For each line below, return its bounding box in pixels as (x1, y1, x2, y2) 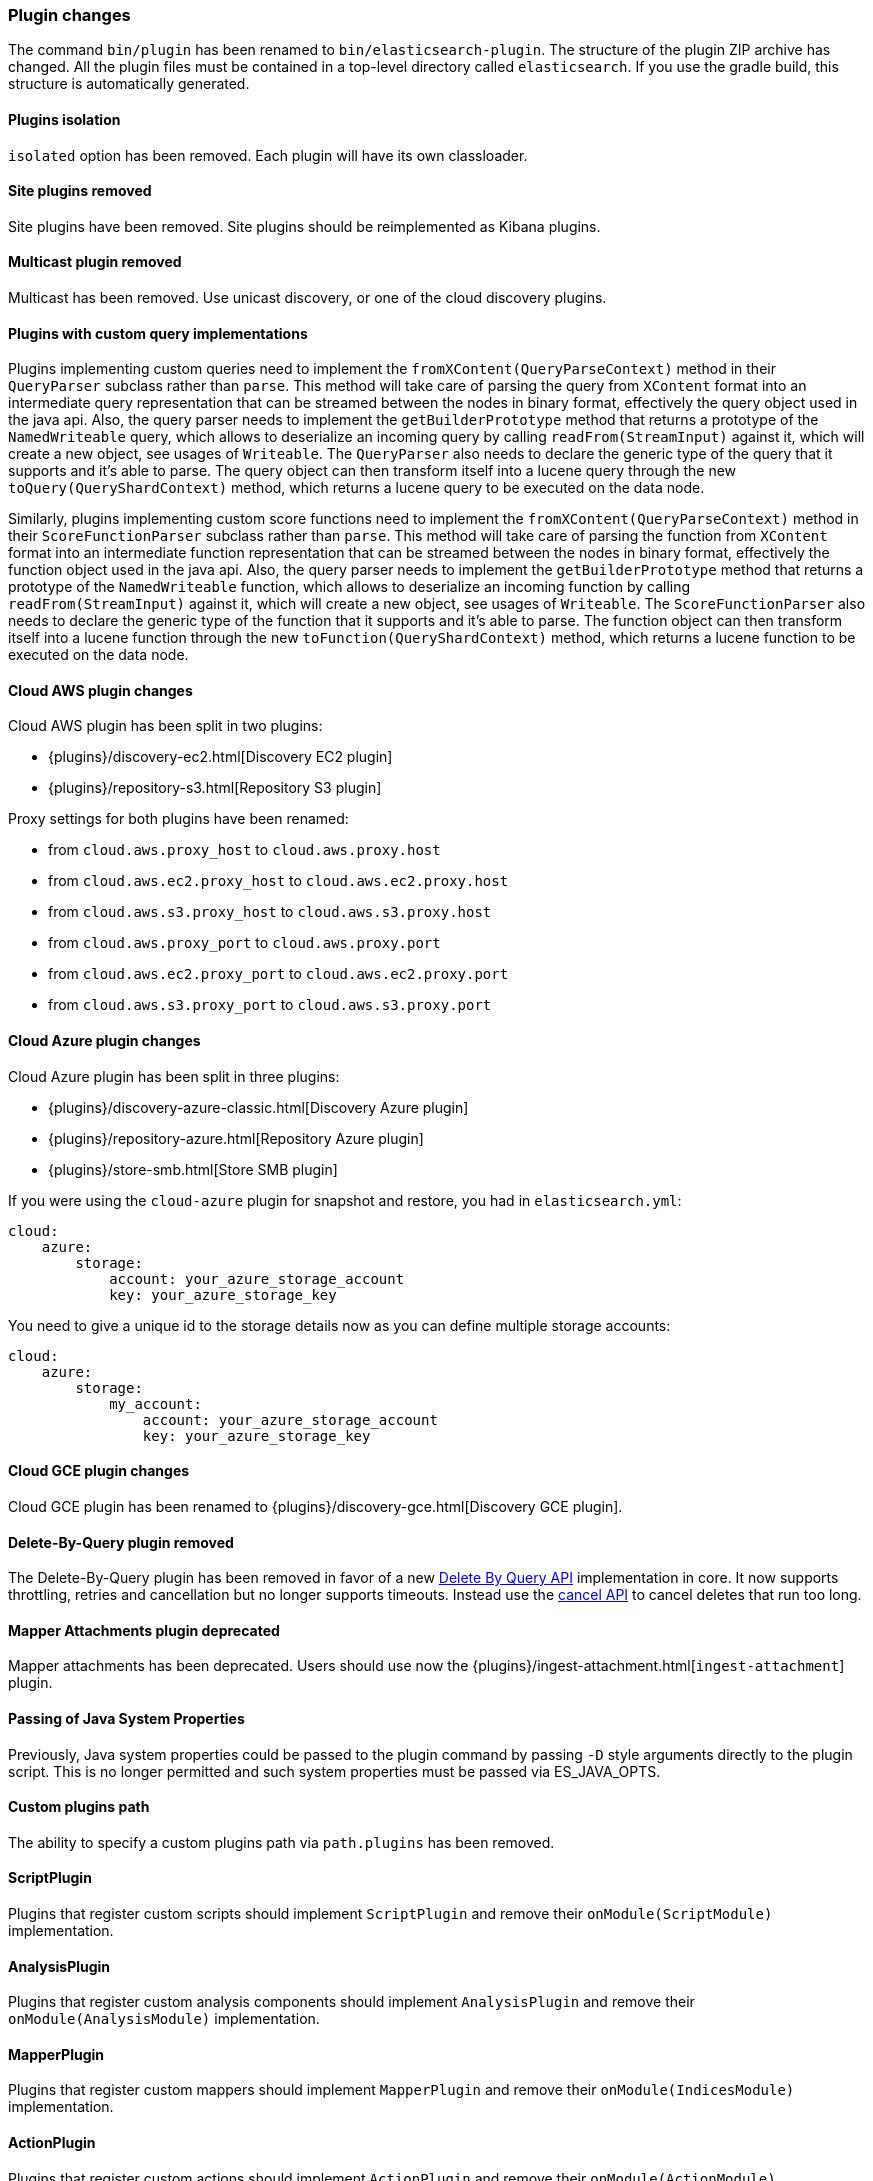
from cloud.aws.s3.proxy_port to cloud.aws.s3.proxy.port (48, 996, 492, 1014)
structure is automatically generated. (8, 75, 250, 93)
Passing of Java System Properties (8, 1709, 245, 1727)
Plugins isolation (8, 110, 121, 128)
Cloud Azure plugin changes (8, 1032, 201, 1050)
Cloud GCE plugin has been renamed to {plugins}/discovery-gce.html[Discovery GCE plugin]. (8, 1497, 623, 1515)
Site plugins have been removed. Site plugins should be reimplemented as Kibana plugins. (8, 217, 601, 235)
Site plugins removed (8, 182, 152, 200)
